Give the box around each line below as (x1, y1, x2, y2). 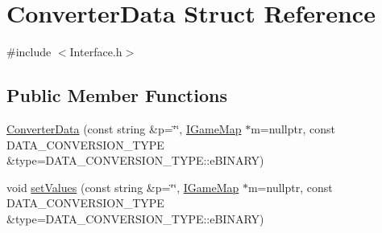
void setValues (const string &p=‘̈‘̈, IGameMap (6, 178, 239, 195)
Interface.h (69, 43, 122, 60)
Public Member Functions (6, 83, 227, 108)
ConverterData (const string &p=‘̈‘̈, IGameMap (6, 120, 242, 137)
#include (6, 43, 52, 60)
